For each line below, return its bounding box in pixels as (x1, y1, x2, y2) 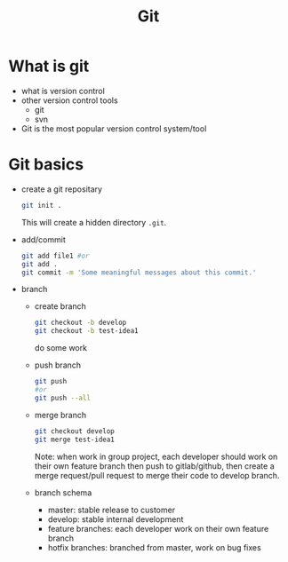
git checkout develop (34, 426, 115, 436)
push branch (34, 360, 82, 370)
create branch (34, 301, 86, 312)
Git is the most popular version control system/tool (20, 123, 207, 134)
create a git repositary (20, 184, 103, 194)
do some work (34, 343, 88, 353)
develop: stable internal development (47, 513, 184, 525)
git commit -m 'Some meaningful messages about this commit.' (20, 268, 257, 277)
